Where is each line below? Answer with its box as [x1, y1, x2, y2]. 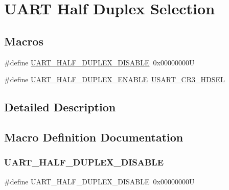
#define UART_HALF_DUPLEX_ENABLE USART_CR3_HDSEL [4, 74, 225, 85]
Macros [4, 33, 43, 49]
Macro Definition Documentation [4, 129, 184, 145]
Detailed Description [4, 99, 116, 115]
